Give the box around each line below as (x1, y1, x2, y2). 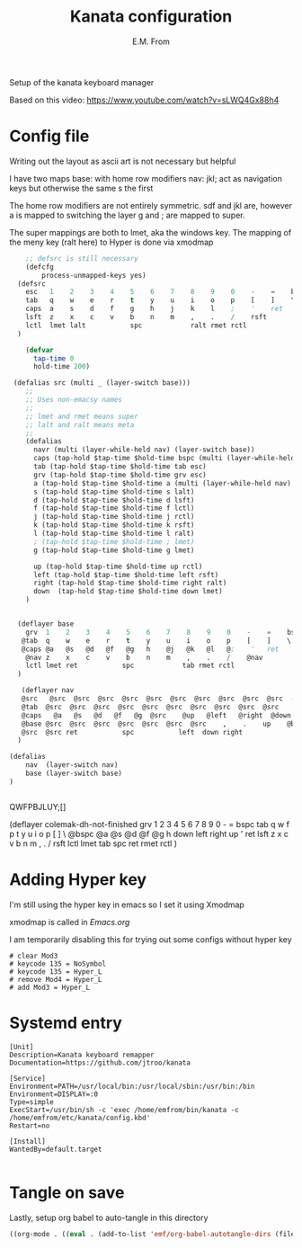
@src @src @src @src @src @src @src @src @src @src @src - (21, 694, 296, 703)
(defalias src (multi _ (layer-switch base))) (13, 379, 191, 388)
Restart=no (9, 1121, 50, 1130)
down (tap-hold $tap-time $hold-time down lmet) (32, 587, 223, 596)
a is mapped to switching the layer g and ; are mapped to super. (9, 209, 245, 220)
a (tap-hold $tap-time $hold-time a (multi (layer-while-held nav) (32, 478, 292, 487)
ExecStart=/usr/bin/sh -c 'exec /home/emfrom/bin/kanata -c (9, 1105, 240, 1114)
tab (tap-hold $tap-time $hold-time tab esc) (32, 462, 207, 471)
